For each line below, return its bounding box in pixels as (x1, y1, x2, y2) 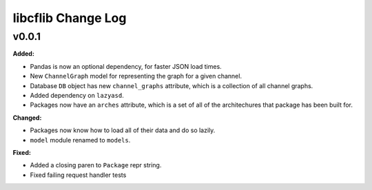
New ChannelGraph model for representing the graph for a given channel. (30, 72, 242, 81)
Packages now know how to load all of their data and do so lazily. (30, 126, 216, 134)
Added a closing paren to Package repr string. (30, 161, 162, 169)
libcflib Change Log (12, 10, 127, 25)
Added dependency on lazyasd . (30, 91, 124, 99)
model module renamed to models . (30, 136, 131, 144)
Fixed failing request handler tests (30, 171, 127, 179)
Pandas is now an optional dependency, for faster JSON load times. (30, 62, 222, 70)
